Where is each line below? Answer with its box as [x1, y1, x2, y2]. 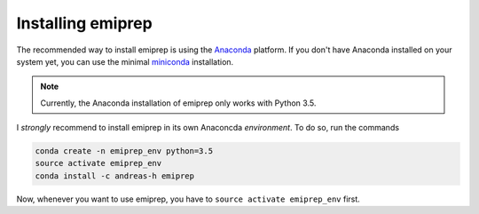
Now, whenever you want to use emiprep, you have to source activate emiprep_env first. [16, 194, 361, 204]
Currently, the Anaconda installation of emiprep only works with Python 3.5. [40, 98, 317, 108]
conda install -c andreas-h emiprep [35, 170, 195, 181]
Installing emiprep [16, 13, 153, 33]
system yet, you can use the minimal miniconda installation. [16, 56, 234, 67]
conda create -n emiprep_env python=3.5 [35, 147, 213, 156]
